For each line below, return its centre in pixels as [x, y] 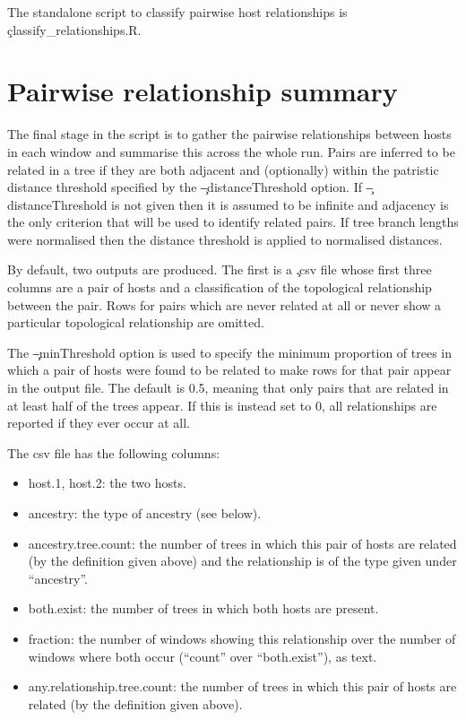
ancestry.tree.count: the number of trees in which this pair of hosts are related [242, 543]
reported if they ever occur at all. [99, 423]
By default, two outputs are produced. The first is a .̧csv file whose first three [220, 269]
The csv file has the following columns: [114, 452]
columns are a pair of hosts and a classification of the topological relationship [220, 287]
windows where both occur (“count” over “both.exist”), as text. [203, 656]
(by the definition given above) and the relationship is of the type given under [242, 561]
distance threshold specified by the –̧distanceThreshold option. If [185, 187]
